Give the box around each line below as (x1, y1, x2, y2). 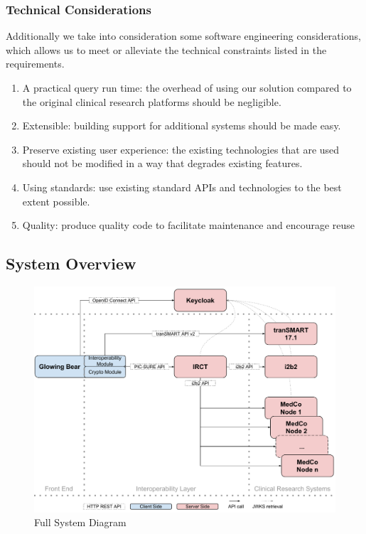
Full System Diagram (34, 515, 127, 530)
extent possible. (22, 193, 90, 208)
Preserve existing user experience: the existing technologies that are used (22, 141, 340, 156)
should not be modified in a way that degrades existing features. (22, 156, 303, 171)
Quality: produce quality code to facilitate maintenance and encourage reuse (22, 218, 355, 233)
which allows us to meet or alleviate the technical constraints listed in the (6, 42, 327, 57)
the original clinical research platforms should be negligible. (22, 94, 281, 109)
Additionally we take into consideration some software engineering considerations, (6, 28, 361, 43)
